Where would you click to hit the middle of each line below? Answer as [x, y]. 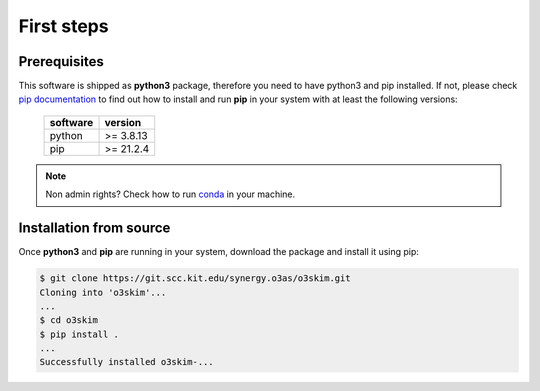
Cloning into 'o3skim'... [103, 292]
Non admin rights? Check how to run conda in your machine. [170, 194]
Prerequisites [61, 61]
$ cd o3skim [69, 320]
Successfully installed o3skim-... [126, 362]
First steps [63, 26]
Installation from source [94, 228]
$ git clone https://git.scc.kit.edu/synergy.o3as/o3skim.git [195, 278]
